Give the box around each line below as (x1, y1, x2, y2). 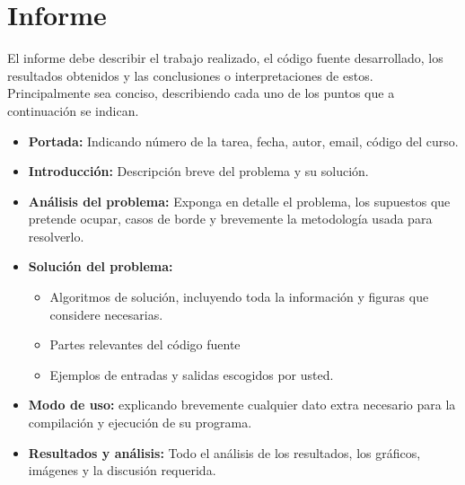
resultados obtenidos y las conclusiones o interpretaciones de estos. (7, 66, 373, 84)
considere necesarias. (49, 304, 163, 323)
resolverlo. (28, 226, 84, 245)
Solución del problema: (28, 257, 173, 276)
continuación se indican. (7, 101, 139, 119)
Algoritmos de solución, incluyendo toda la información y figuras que (49, 287, 429, 306)
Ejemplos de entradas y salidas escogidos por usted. (49, 365, 334, 384)
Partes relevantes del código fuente (49, 335, 241, 354)
